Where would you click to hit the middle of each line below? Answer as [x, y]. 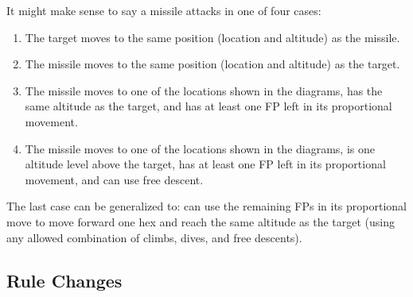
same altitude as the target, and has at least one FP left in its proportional [208, 106]
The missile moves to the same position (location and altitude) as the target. [212, 64]
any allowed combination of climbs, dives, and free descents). [154, 237]
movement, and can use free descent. [114, 179]
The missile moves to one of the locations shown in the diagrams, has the [204, 90]
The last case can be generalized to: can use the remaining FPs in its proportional [206, 206]
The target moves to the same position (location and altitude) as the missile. [212, 37]
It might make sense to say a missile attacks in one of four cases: [164, 10]
